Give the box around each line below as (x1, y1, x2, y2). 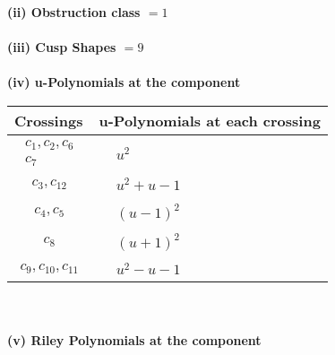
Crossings (14, 109, 83, 131)
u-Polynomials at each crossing (99, 109, 321, 131)
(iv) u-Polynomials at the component (7, 73, 241, 91)
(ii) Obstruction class (7, 3, 141, 21)
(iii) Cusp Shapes (7, 38, 116, 56)
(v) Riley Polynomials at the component (7, 330, 262, 349)
